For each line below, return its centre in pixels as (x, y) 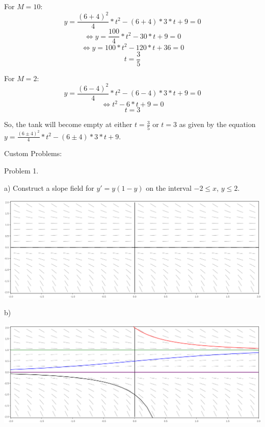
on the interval (169, 187)
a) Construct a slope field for (49, 187)
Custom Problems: (33, 153)
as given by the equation (217, 124)
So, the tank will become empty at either (68, 124)
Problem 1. (21, 171)
